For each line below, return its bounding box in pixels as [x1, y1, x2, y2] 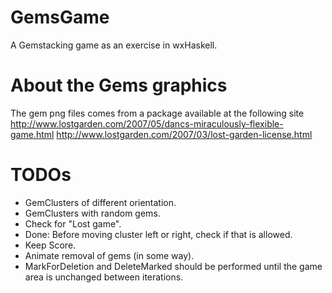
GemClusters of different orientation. [24, 196, 177, 208]
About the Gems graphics [10, 74, 228, 97]
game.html [10, 128, 55, 140]
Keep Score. [24, 239, 77, 251]
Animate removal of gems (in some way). [24, 249, 195, 261]
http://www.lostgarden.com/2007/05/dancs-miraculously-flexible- [10, 117, 284, 130]
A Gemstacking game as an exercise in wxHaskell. [10, 39, 218, 51]
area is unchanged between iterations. [24, 271, 184, 283]
